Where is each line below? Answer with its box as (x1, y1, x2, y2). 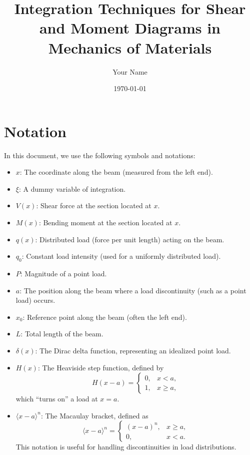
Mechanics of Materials (48, 37, 212, 58)
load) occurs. (15, 295, 55, 305)
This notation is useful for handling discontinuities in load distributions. (15, 441, 236, 452)
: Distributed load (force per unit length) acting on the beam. (35, 234, 224, 244)
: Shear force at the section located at (36, 200, 151, 211)
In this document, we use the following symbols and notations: (4, 150, 195, 160)
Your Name (112, 66, 147, 77)
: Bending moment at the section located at (38, 217, 172, 227)
